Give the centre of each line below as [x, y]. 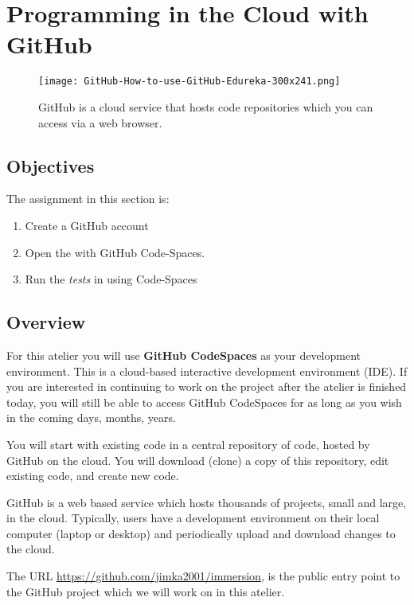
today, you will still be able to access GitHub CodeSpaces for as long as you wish [204, 402]
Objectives [51, 165]
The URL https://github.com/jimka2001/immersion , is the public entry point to [203, 576]
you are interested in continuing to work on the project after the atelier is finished [207, 386]
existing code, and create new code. [93, 476]
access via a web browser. [100, 122]
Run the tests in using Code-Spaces [111, 279]
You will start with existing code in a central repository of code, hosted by [188, 444]
